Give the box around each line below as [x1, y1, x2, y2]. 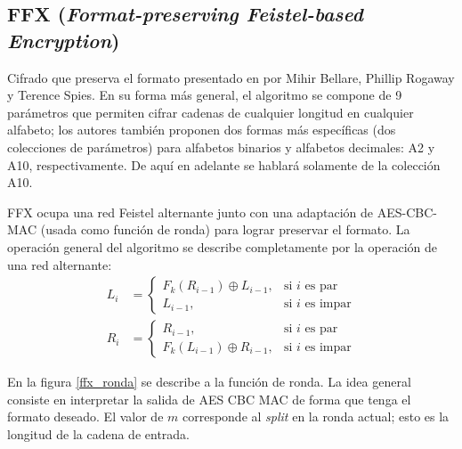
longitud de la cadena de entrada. [7, 424, 190, 443]
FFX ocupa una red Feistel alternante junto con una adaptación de [7, 202, 374, 221]
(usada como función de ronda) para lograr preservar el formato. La [40, 220, 410, 239]
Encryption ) [7, 26, 120, 53]
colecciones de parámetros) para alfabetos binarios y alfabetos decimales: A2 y [7, 137, 435, 156]
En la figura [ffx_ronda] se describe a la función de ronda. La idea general [7, 372, 411, 391]
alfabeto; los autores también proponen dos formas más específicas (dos [7, 120, 396, 139]
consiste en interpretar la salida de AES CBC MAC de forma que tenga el [7, 389, 411, 408]
